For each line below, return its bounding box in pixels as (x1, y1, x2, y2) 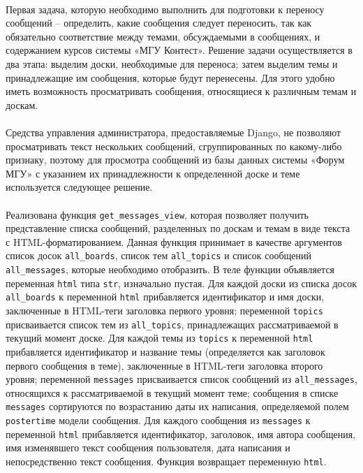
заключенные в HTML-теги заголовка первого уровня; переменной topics (6, 303, 323, 317)
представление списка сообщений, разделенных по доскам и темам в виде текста (6, 221, 350, 235)
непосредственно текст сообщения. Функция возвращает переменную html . (6, 453, 327, 468)
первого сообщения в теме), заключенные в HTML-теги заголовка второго (6, 358, 323, 372)
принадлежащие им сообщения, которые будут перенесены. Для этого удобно (6, 70, 335, 85)
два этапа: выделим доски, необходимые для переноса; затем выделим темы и (6, 56, 338, 71)
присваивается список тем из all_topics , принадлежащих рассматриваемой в (6, 316, 339, 331)
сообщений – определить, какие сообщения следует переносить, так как (6, 15, 312, 30)
